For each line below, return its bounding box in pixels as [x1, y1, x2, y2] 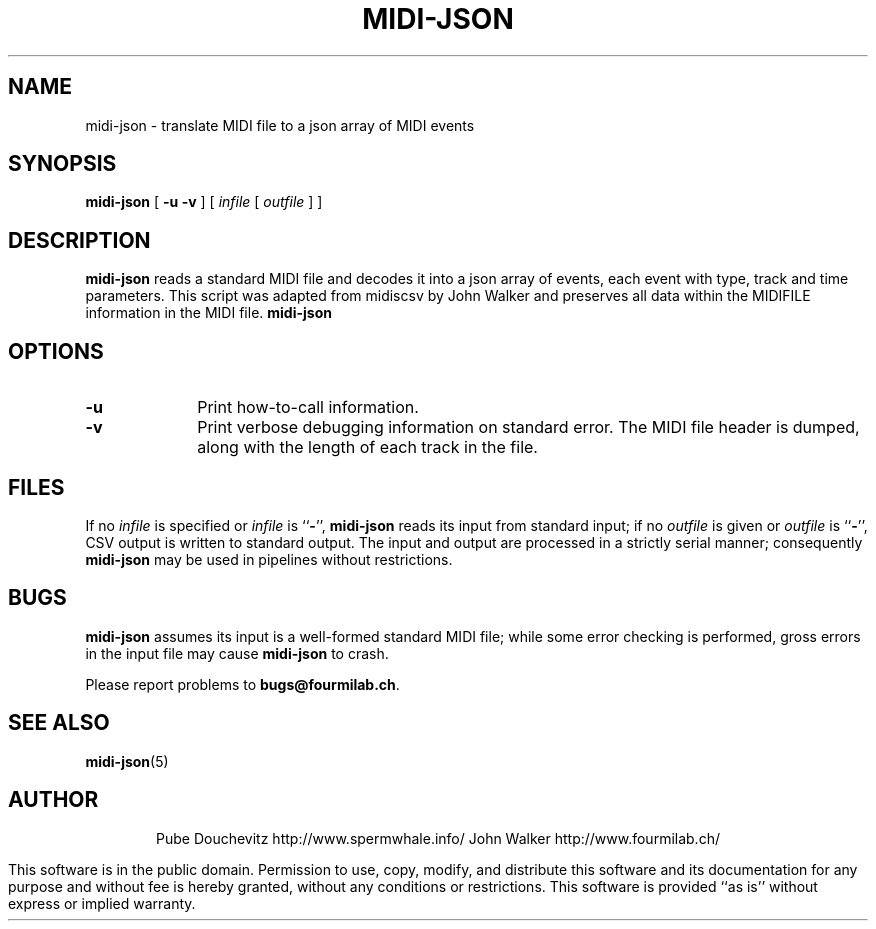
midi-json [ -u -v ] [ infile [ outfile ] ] [85, 193, 323, 211]
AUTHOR [8, 787, 99, 813]
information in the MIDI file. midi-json [85, 304, 332, 322]
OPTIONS [8, 338, 104, 364]
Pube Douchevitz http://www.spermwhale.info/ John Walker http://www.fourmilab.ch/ [156, 829, 720, 847]
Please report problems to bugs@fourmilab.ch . [85, 675, 400, 693]
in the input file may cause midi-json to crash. [85, 644, 389, 662]
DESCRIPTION [8, 227, 151, 253]
